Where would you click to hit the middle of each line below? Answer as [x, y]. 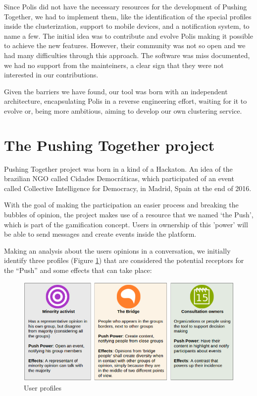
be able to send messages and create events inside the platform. [100, 234]
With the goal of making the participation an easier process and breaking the [121, 205]
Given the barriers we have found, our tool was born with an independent [116, 91]
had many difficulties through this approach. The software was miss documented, [127, 55]
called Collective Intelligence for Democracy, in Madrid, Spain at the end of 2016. [128, 188]
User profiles [43, 387]
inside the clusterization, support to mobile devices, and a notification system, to [127, 26]
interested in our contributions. [51, 75]
